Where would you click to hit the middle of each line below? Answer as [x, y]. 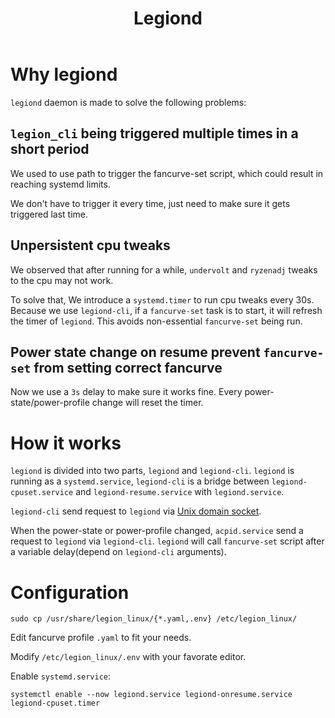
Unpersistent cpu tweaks [90, 245]
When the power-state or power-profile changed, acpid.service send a [157, 531]
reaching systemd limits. [60, 184]
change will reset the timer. [147, 403]
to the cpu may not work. [62, 280]
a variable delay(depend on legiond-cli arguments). [118, 552]
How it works [66, 443]
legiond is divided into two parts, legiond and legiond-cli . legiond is [152, 471]
